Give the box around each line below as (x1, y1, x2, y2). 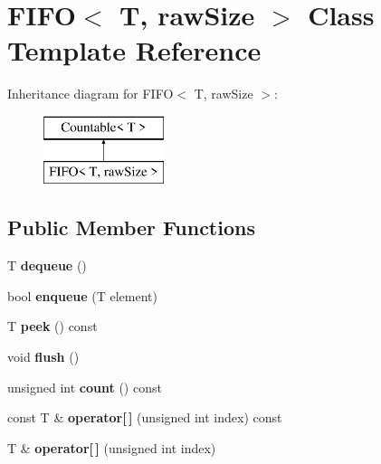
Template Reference (7, 32, 262, 69)
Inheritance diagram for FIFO (7, 84, 174, 103)
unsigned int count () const (7, 377, 162, 396)
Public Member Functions (7, 213, 255, 241)
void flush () (7, 347, 80, 366)
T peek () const (7, 317, 98, 336)
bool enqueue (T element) (7, 286, 157, 305)
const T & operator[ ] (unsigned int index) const (7, 408, 282, 427)
